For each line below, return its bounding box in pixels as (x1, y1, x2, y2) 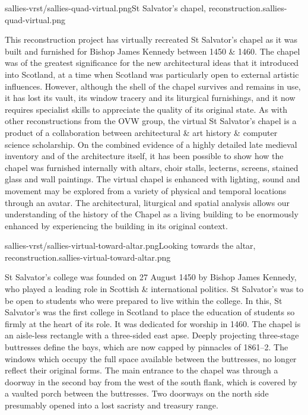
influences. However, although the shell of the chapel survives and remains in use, (5, 80, 301, 92)
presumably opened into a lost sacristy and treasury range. (5, 399, 218, 411)
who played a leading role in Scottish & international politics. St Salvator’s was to (5, 283, 304, 295)
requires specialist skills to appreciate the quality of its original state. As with (5, 103, 287, 115)
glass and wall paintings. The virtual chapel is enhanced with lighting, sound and (5, 173, 300, 185)
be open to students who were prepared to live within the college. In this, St (5, 294, 282, 306)
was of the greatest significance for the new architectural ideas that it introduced (5, 56, 299, 69)
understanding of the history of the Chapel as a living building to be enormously (5, 208, 299, 220)
